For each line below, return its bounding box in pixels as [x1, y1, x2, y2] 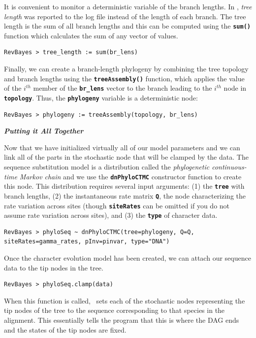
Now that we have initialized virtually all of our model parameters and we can [4, 142, 240, 152]
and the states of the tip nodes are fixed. [4, 324, 127, 335]
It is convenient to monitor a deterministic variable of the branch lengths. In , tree [4, 1, 252, 11]
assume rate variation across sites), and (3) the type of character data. [4, 210, 218, 220]
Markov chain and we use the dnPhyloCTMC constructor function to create [19, 171, 242, 181]
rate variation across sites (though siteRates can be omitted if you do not [4, 200, 230, 210]
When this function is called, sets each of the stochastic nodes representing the [4, 295, 245, 305]
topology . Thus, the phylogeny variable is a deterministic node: [4, 92, 198, 102]
